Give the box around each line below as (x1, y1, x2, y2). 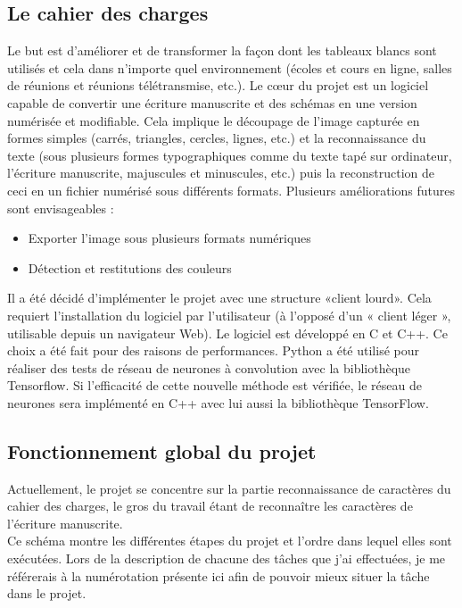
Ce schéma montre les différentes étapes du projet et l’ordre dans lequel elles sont (7, 531, 452, 550)
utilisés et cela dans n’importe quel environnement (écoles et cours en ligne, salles (7, 58, 452, 77)
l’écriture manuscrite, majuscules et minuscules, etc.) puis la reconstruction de (7, 163, 435, 182)
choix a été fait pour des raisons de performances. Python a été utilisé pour (7, 341, 419, 360)
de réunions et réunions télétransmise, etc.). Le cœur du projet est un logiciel (7, 76, 429, 95)
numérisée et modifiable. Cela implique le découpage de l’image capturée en (7, 111, 420, 129)
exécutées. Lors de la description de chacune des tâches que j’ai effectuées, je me (7, 549, 446, 568)
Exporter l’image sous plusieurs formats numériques (28, 229, 311, 247)
